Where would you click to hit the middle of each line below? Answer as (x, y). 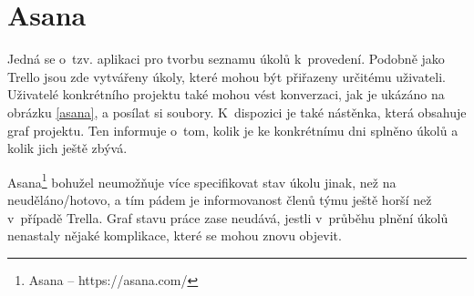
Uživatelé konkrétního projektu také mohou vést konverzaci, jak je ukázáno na (226, 94)
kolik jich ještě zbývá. (67, 148)
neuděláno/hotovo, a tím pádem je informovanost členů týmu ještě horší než (220, 199)
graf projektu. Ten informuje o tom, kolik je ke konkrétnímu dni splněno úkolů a (233, 130)
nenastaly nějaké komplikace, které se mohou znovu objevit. (175, 235)
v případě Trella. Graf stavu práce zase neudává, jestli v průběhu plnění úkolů (228, 217)
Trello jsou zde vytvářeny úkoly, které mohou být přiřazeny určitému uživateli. (227, 76)
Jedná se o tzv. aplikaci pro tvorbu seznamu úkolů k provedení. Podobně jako (226, 59)
